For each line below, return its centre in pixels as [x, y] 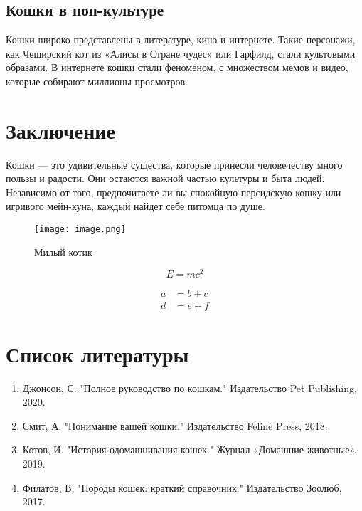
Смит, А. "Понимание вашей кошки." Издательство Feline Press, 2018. [175, 425]
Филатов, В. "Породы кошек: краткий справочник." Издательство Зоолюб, [182, 487]
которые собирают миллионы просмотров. [97, 81]
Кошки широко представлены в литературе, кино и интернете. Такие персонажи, [181, 39]
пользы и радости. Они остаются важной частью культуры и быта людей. [165, 178]
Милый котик [63, 252]
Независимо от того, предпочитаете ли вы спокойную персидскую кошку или [174, 192]
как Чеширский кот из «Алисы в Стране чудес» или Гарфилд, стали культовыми [181, 53]
